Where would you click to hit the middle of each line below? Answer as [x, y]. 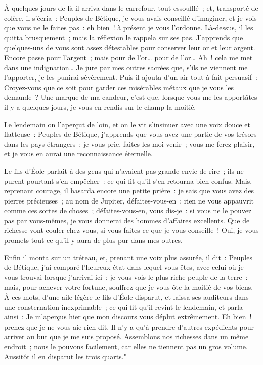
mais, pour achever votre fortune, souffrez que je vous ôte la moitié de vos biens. [129, 287]
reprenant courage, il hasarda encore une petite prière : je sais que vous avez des [129, 191]
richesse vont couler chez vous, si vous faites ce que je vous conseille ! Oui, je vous [131, 230]
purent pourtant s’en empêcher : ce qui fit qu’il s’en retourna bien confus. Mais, [128, 180]
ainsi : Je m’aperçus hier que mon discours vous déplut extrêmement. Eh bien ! [128, 317]
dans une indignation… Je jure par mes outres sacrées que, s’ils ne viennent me [126, 67]
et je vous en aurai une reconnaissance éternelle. [78, 154]
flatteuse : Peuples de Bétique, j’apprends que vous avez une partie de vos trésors [130, 134]
